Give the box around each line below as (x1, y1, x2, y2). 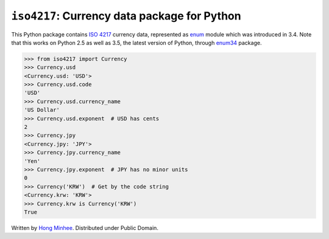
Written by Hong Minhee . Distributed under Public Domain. (11, 224, 158, 231)
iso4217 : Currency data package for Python (11, 9, 241, 23)
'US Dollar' (24, 106, 60, 114)
